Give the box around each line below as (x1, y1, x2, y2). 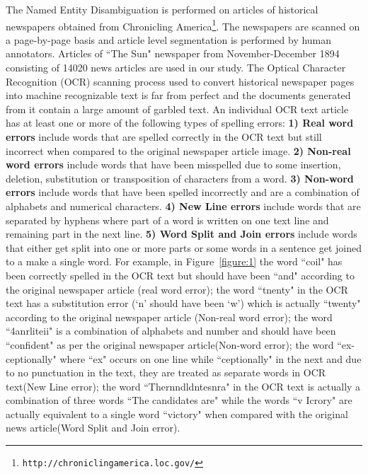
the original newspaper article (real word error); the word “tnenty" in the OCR (6, 282, 348, 296)
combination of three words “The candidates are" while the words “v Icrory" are (6, 393, 352, 407)
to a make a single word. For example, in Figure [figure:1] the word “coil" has (6, 254, 343, 269)
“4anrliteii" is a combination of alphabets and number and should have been (6, 323, 336, 338)
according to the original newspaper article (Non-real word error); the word (6, 309, 333, 324)
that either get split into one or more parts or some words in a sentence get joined (6, 240, 362, 255)
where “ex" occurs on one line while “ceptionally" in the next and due (59, 351, 362, 366)
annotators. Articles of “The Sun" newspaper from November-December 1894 (6, 46, 340, 61)
